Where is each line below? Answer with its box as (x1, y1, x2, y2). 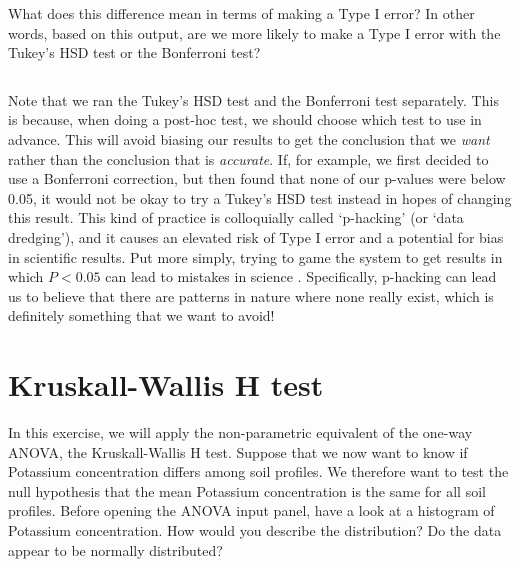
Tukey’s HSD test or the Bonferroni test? (8, 42, 261, 63)
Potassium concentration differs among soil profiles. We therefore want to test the (8, 461, 509, 482)
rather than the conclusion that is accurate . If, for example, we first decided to (8, 148, 489, 169)
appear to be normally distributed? (8, 539, 223, 560)
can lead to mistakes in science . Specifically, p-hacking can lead (105, 266, 497, 287)
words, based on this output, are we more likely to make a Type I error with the (8, 22, 501, 43)
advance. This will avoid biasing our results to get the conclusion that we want (8, 128, 490, 149)
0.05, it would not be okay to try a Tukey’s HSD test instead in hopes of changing (8, 187, 512, 208)
